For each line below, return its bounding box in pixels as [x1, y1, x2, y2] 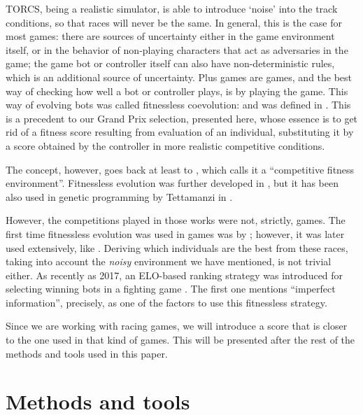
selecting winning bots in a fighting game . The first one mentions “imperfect [6, 281, 336, 296]
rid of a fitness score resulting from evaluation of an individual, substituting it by [6, 125, 354, 139]
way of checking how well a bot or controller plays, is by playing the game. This [6, 83, 348, 98]
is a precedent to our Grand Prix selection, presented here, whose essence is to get [6, 111, 358, 125]
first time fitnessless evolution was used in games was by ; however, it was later [6, 226, 345, 241]
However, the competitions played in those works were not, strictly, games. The [6, 213, 346, 227]
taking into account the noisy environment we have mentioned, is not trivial [6, 254, 332, 269]
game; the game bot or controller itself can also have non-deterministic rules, [6, 56, 335, 71]
